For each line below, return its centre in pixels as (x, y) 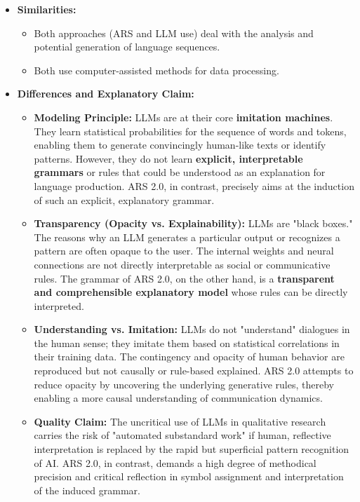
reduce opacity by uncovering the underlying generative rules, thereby (184, 384)
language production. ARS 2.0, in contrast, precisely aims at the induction (194, 185)
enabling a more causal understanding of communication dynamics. (178, 398)
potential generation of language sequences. (127, 47)
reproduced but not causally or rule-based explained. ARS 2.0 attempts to (194, 371)
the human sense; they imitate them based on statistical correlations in (187, 342)
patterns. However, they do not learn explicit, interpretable (168, 158)
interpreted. (59, 305)
